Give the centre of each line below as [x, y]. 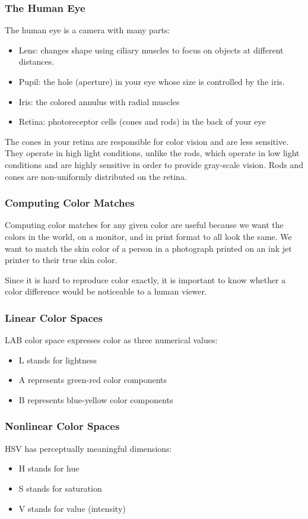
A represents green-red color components [93, 380]
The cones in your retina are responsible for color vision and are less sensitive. [147, 141]
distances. [36, 61]
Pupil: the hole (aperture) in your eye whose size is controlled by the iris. [152, 81]
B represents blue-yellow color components [96, 399]
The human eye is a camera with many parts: [88, 30]
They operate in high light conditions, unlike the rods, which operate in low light [152, 153]
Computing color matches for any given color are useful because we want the [144, 225]
